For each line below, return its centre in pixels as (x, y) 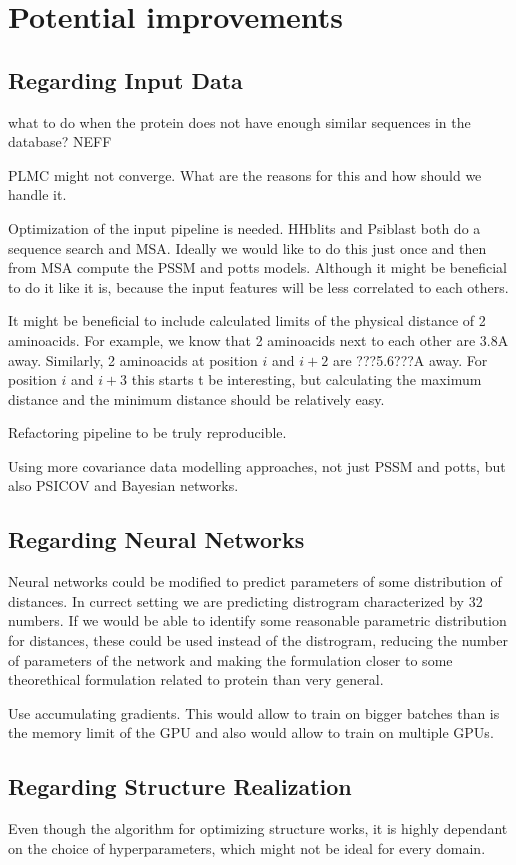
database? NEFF (60, 141)
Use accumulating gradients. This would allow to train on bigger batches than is (254, 712)
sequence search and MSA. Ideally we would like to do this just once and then (247, 247)
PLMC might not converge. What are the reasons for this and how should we (245, 174)
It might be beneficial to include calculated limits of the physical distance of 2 (247, 320)
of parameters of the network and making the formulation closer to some (230, 659)
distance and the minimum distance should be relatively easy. (196, 398)
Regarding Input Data (125, 79)
